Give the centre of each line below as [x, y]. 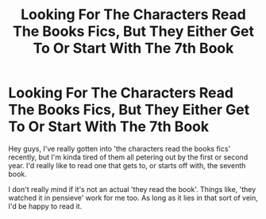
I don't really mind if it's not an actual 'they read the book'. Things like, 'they [132, 189]
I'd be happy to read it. [45, 206]
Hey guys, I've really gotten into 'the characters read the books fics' [120, 148]
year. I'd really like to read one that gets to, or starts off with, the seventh [127, 165]
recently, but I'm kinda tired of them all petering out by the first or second [128, 157]
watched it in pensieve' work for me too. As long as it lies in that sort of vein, [133, 198]
